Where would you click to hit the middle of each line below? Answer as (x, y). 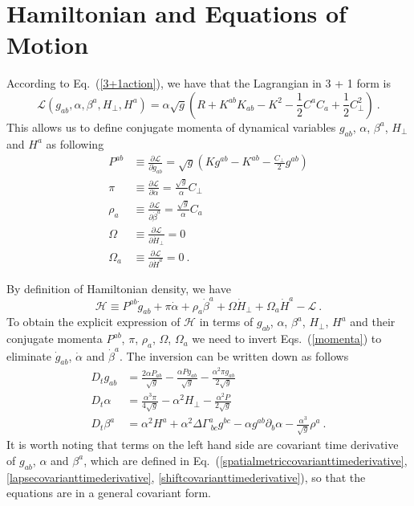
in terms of (226, 322)
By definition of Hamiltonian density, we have (119, 289)
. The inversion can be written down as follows (234, 355)
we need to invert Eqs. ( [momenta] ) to (287, 339)
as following (75, 143)
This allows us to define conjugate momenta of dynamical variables (171, 126)
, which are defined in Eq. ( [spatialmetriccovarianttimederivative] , (246, 460)
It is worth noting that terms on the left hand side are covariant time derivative (203, 445)
